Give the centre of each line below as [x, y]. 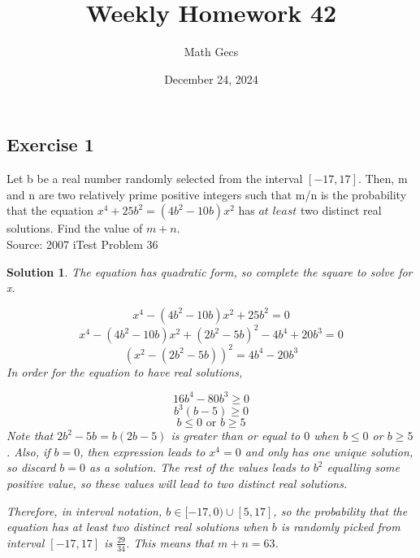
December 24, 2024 [211, 78]
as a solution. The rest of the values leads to [199, 467]
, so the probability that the [340, 510]
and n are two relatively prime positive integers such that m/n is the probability [207, 194]
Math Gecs [211, 52]
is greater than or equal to [236, 436]
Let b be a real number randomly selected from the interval [155, 179]
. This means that [170, 542]
